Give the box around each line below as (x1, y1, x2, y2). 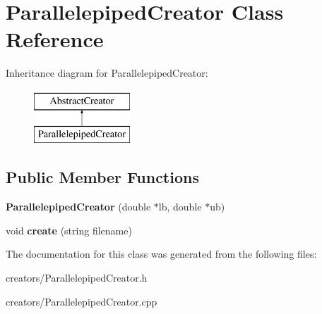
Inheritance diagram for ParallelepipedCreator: (6, 65, 208, 80)
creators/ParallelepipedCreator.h (6, 270, 148, 285)
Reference (6, 25, 104, 54)
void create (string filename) (6, 222, 132, 237)
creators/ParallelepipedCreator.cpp (6, 294, 157, 308)
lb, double (158, 199, 202, 214)
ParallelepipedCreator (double (6, 199, 151, 214)
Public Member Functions (6, 166, 199, 188)
